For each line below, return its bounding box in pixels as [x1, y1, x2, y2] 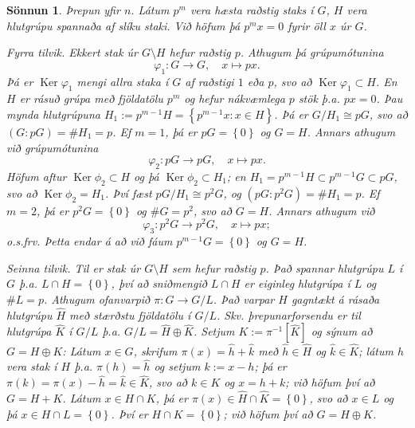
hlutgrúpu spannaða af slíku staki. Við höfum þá [6, 17, 241, 33]
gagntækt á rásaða [291, 291, 380, 307]
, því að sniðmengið [111, 275, 207, 292]
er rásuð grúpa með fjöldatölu [19, 90, 163, 107]
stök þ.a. [298, 90, 340, 107]
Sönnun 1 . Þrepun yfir [6, 2, 120, 18]
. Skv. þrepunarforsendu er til [216, 306, 361, 323]
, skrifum [133, 342, 178, 359]
